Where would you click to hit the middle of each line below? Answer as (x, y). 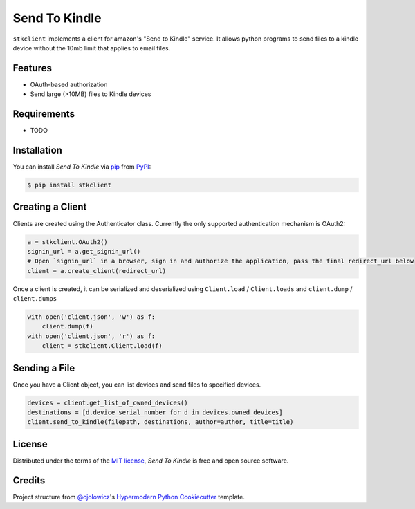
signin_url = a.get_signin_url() (84, 251)
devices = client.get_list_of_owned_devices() (108, 402)
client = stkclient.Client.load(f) (102, 346)
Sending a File (44, 368)
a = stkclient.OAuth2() (68, 242)
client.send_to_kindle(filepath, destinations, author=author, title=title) (160, 422)
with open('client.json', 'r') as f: (91, 336)
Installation (37, 150)
